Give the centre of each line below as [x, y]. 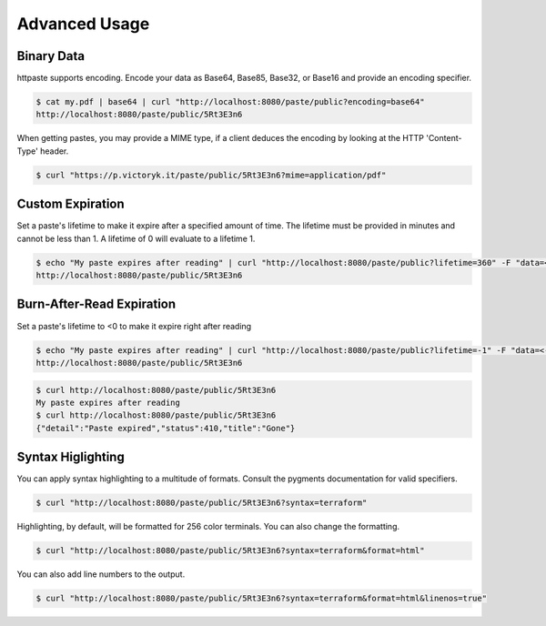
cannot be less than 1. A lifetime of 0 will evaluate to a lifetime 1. [136, 238]
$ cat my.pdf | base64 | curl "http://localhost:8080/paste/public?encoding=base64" [230, 102]
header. [54, 151]
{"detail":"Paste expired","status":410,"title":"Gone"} [166, 428]
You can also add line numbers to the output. [101, 574]
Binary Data [51, 56]
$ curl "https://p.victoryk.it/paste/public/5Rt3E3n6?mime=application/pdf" [211, 175]
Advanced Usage [83, 24]
